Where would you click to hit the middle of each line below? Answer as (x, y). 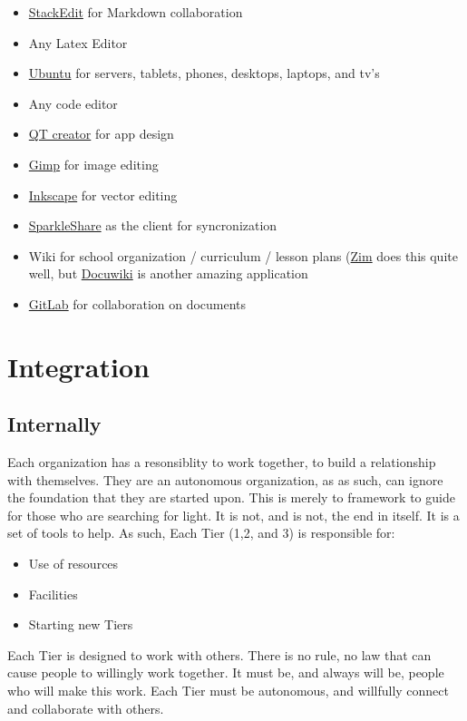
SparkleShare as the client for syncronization (153, 225)
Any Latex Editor (78, 42)
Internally (54, 424)
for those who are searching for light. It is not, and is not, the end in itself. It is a (233, 515)
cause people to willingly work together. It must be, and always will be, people (226, 672)
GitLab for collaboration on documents (137, 303)
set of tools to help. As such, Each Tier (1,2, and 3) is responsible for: (201, 533)
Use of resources (73, 564)
